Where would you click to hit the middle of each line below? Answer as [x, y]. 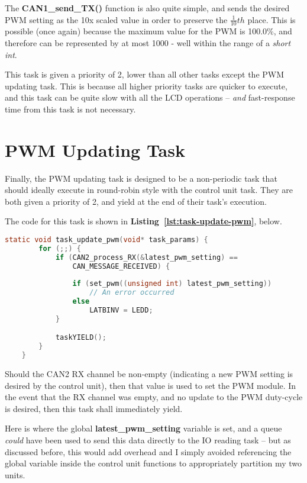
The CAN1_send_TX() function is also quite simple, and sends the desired [147, 8]
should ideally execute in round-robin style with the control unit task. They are [149, 190]
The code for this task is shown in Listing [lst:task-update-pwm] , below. [143, 221]
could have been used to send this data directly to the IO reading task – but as [148, 440]
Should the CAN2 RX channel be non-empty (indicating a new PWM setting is [149, 374]
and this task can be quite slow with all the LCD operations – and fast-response [150, 97]
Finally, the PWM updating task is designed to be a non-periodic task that [141, 178]
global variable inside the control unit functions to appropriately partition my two [153, 463]
